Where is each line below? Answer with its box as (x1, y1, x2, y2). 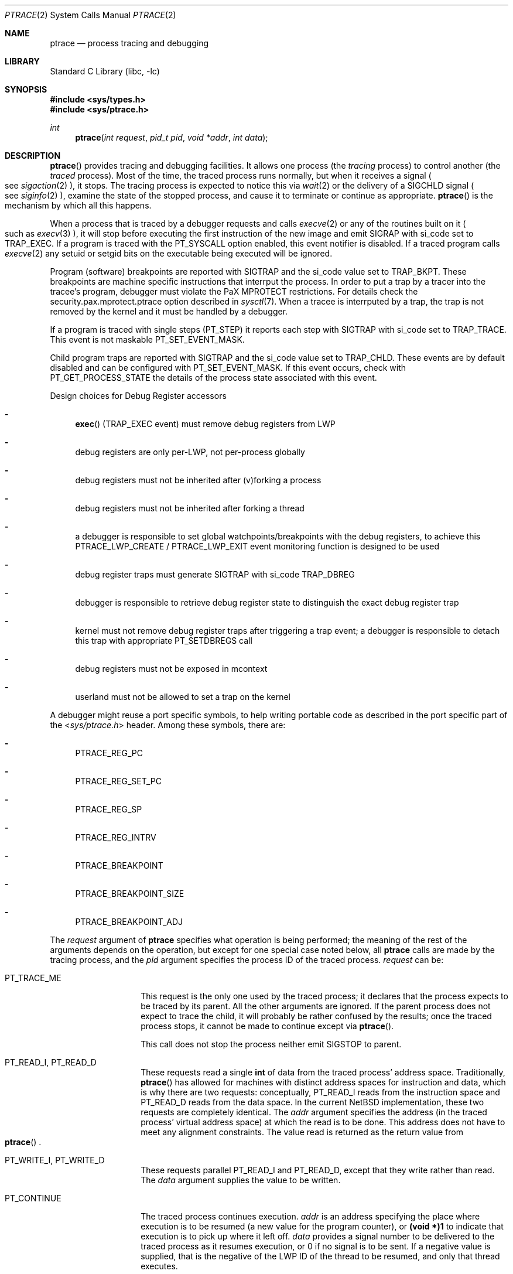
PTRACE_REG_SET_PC (75, 776, 162, 786)
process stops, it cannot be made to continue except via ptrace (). (141, 1021, 394, 1031)
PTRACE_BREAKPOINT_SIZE (75, 889, 184, 899)
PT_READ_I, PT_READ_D (5, 1057, 97, 1067)
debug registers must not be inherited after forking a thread (75, 503, 305, 513)
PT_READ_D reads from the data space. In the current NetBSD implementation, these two (141, 1097, 484, 1107)
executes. (141, 1261, 178, 1271)
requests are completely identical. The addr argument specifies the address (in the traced (141, 1107, 487, 1117)
